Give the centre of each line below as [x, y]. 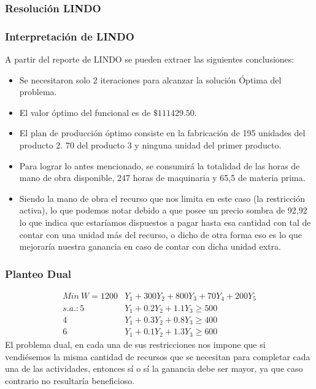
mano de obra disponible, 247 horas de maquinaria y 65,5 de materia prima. [162, 178]
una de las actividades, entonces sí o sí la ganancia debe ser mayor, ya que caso [154, 368]
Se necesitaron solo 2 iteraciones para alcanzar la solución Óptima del [150, 79]
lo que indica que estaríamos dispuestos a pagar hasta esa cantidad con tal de [165, 222]
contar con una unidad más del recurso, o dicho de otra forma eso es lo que [160, 234]
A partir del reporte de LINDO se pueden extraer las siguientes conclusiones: [150, 59]
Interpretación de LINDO [70, 36]
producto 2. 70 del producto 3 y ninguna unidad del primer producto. [150, 145]
